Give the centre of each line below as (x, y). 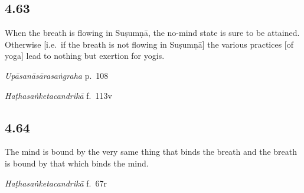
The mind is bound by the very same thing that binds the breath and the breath (151, 152)
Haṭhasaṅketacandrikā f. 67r (56, 183)
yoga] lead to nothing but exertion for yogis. (85, 56)
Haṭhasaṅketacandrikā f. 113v (58, 95)
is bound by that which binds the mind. (77, 163)
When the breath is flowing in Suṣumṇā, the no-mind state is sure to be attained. (152, 33)
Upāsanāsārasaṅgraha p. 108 (57, 75)
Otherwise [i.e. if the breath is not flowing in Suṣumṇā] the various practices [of (149, 44)
